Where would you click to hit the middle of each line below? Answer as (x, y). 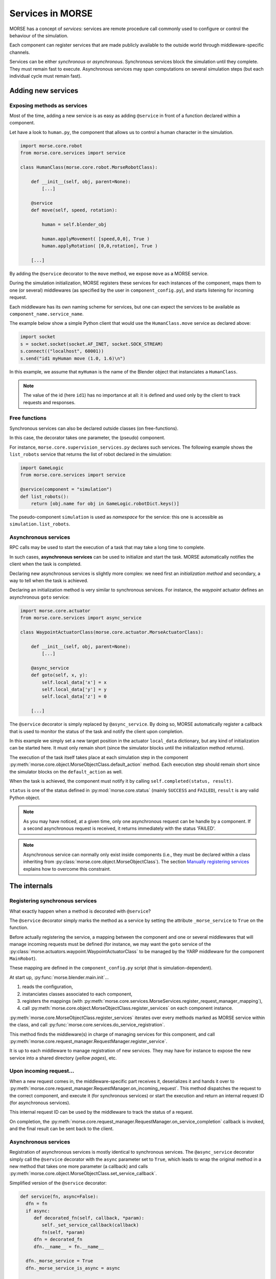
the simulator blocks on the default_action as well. (66, 771)
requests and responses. (49, 402)
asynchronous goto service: (40, 597)
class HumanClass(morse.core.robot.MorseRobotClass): (89, 167)
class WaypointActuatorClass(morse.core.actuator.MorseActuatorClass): (112, 632)
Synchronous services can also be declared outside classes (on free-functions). (94, 428)
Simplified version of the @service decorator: (58, 1183)
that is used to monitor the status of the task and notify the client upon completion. (97, 731)
